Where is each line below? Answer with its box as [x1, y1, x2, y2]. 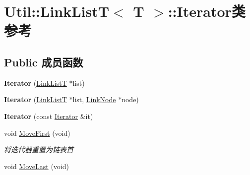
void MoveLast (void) [4, 161, 69, 171]
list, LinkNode [72, 94, 116, 105]
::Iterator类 [168, 1, 246, 21]
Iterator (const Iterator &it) [4, 111, 93, 121]
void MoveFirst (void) [4, 127, 70, 138]
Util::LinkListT [4, 1, 110, 21]
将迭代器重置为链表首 [4, 144, 73, 155]
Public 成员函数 [4, 54, 83, 69]
